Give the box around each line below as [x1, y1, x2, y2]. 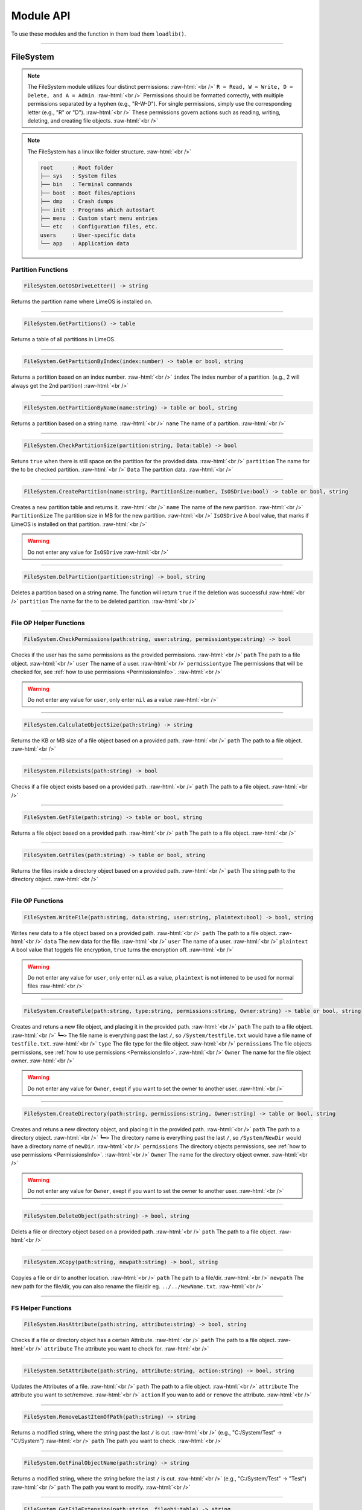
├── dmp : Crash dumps [40, 198, 114, 205]
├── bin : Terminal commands [40, 181, 133, 188]
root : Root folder [40, 164, 114, 171]
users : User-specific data [40, 231, 136, 239]
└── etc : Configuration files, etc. [40, 223, 158, 230]
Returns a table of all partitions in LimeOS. [11, 336, 116, 343]
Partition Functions [11, 265, 69, 274]
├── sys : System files [40, 173, 117, 179]
